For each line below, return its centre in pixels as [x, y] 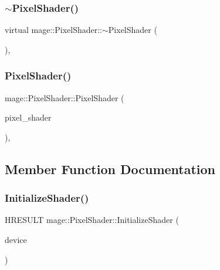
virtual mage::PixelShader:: [53, 30]
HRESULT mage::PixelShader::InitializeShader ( [92, 220]
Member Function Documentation [110, 169]
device [16, 239]
